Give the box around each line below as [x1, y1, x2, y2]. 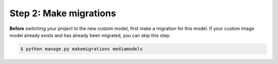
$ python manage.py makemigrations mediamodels [20, 46, 143, 52]
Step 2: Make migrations [9, 8, 116, 19]
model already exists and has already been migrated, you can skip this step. [9, 32, 171, 38]
